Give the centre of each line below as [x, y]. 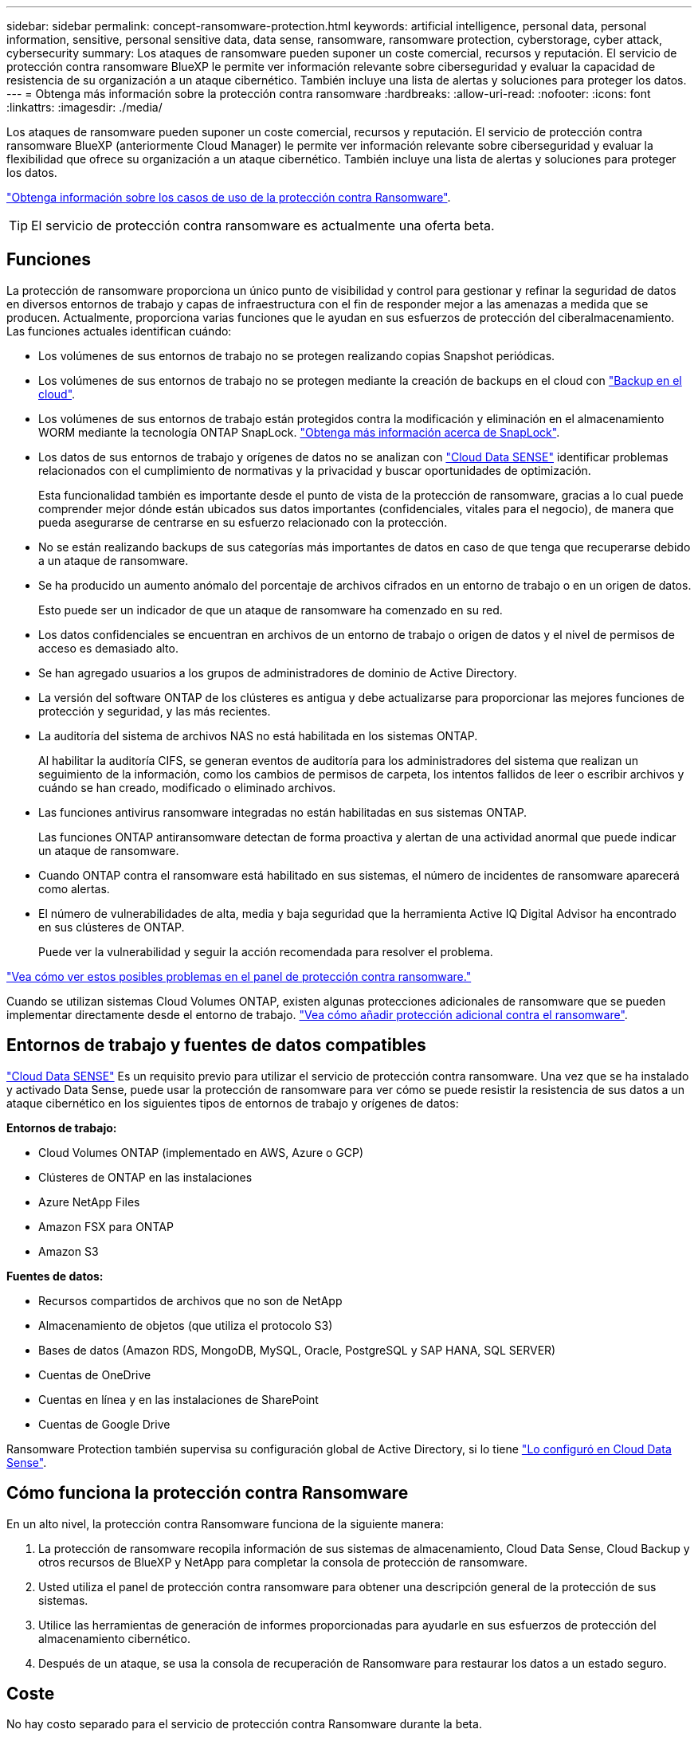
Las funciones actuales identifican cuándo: [119, 331]
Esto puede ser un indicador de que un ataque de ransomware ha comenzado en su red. [271, 610]
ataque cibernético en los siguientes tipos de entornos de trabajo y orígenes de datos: [233, 1103]
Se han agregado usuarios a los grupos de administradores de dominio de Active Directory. [278, 672]
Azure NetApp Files [89, 1202]
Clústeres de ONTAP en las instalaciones [145, 1177]
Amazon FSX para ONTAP [106, 1226]
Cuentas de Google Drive [104, 1424]
